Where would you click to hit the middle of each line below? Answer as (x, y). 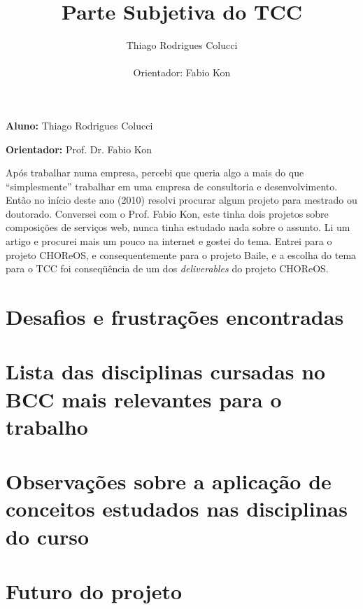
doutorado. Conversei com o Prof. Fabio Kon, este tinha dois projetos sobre (167, 213)
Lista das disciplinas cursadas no (166, 371)
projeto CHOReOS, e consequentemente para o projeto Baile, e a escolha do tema (181, 254)
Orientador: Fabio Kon (182, 72)
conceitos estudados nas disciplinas (177, 509)
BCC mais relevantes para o (144, 399)
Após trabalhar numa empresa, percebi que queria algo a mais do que (155, 173)
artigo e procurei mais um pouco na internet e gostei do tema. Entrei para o (169, 241)
